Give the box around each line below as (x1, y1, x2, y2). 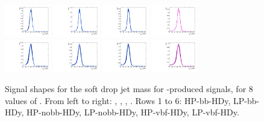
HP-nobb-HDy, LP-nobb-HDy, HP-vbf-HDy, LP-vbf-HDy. (26, 106, 239, 118)
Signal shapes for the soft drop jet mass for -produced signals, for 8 (5, 83, 253, 95)
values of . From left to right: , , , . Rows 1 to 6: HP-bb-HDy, (5, 94, 231, 106)
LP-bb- (233, 94, 260, 106)
